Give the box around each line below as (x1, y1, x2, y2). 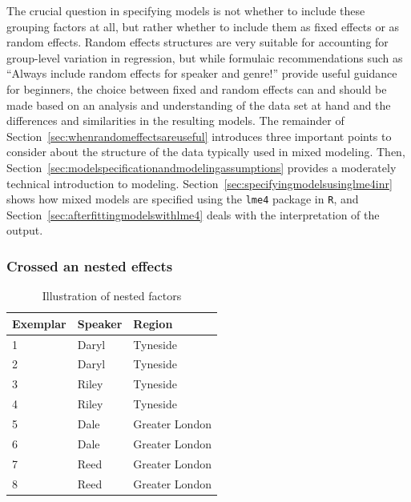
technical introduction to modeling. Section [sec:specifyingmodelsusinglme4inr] (6, 175, 393, 191)
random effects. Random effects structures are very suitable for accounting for (6, 34, 389, 50)
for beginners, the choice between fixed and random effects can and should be (6, 80, 387, 97)
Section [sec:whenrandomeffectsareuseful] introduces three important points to (6, 127, 392, 144)
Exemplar (12, 315, 66, 331)
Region (133, 315, 173, 331)
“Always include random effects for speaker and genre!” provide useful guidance (6, 65, 397, 82)
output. (6, 222, 43, 239)
